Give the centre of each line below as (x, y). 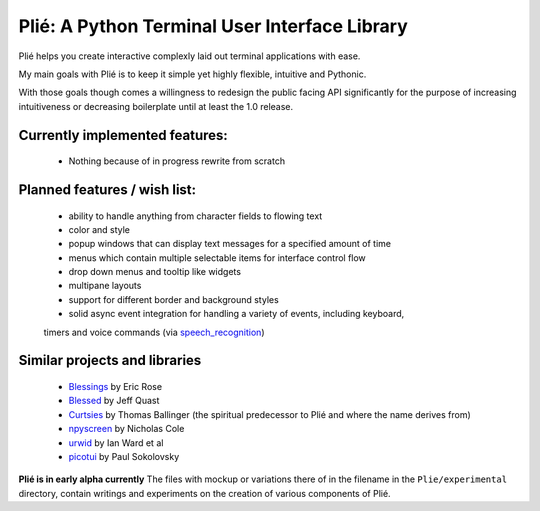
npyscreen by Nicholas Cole (126, 429)
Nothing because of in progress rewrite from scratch (176, 161)
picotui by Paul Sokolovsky (124, 457)
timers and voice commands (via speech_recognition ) (154, 332)
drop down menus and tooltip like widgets (155, 272)
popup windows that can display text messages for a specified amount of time (230, 244)
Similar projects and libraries (110, 360)
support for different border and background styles (173, 299)
